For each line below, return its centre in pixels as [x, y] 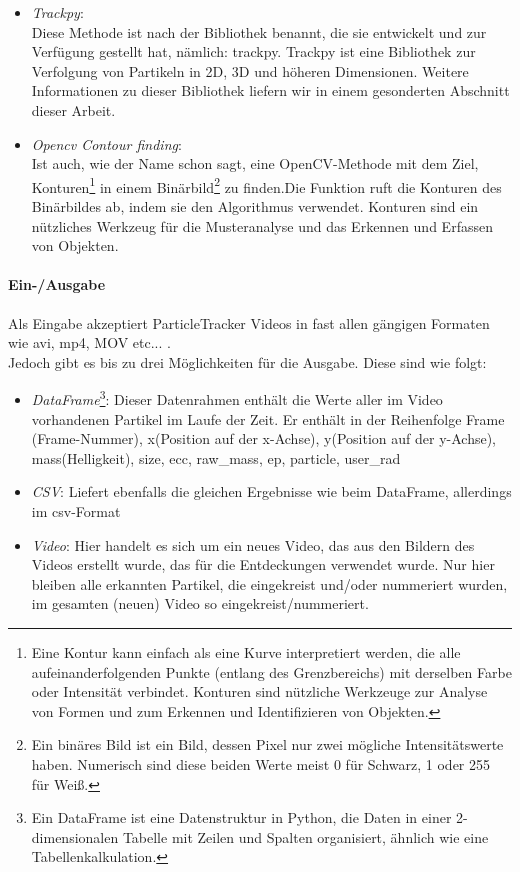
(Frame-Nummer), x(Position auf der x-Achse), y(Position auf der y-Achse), [264, 438]
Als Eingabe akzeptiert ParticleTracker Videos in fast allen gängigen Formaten [249, 322]
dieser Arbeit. [73, 109]
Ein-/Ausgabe [57, 284]
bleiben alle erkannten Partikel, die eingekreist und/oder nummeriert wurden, [269, 583]
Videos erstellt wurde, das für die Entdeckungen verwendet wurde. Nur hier [263, 564]
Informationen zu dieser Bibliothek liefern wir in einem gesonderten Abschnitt [270, 90]
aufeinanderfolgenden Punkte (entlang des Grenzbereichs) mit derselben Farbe [271, 671]
